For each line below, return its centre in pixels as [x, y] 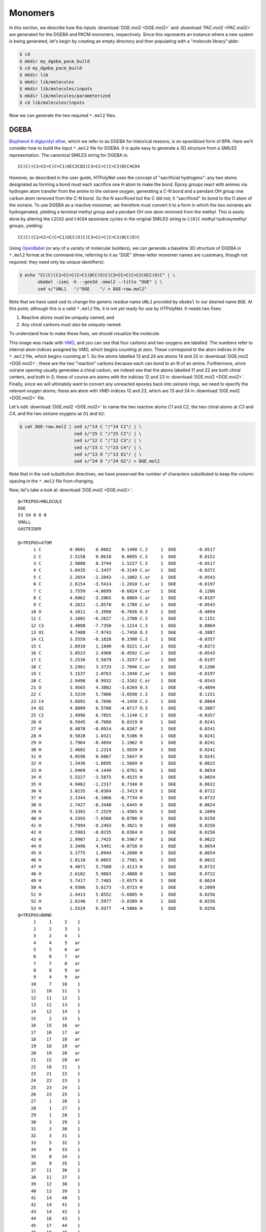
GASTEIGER [30, 529]
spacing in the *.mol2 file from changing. [52, 481]
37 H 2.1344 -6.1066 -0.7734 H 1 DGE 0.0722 [123, 798]
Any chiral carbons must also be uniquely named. [72, 324]
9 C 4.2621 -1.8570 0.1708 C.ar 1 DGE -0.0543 [124, 605]
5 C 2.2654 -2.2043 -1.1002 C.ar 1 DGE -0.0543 [124, 577]
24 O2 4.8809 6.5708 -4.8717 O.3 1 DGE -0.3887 [123, 708]
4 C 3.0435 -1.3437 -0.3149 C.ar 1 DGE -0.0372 [124, 570]
